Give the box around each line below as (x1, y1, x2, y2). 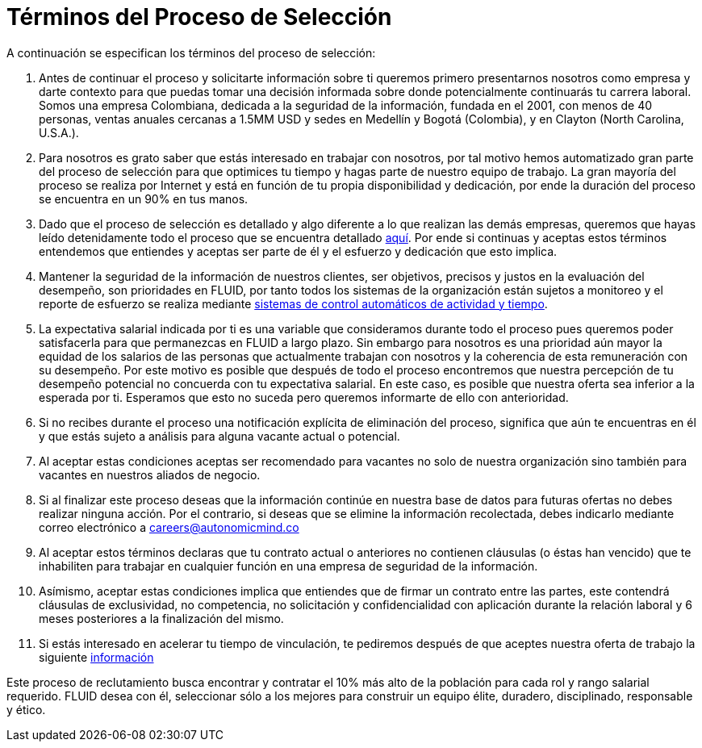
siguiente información (39, 650, 154, 664)
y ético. (6, 702, 46, 717)
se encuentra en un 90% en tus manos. (39, 191, 249, 206)
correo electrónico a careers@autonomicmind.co (39, 520, 299, 534)
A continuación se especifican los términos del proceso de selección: (6, 45, 376, 60)
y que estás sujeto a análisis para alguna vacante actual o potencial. (39, 428, 400, 443)
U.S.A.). (39, 125, 79, 140)
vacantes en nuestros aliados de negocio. (39, 467, 261, 482)
